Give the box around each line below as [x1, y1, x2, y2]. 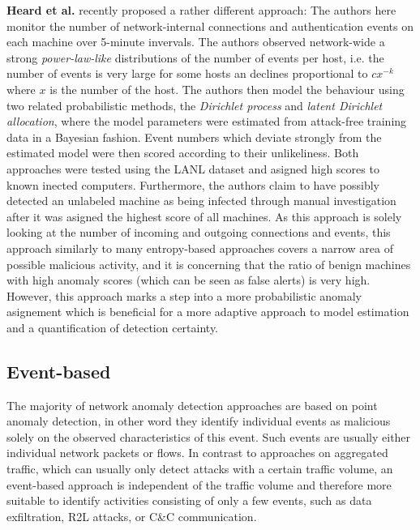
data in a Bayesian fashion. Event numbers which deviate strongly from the [6, 128, 382, 145]
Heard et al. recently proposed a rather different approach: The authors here [6, 2, 396, 18]
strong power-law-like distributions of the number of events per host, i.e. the [6, 49, 384, 66]
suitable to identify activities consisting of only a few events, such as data [6, 492, 372, 509]
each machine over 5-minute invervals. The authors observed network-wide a [6, 33, 385, 50]
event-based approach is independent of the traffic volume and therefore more [6, 476, 392, 493]
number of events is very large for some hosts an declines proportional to [6, 65, 368, 82]
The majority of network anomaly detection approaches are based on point [6, 396, 378, 413]
